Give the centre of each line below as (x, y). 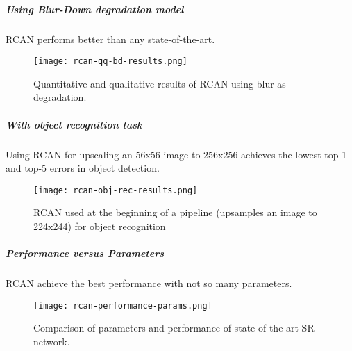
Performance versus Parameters (85, 253)
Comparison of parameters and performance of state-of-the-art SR (174, 328)
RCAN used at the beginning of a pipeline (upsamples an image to (175, 212)
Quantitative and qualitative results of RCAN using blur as (160, 83)
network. (52, 341)
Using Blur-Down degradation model (95, 9)
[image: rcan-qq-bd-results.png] (110, 62)
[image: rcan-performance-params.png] (123, 305)
